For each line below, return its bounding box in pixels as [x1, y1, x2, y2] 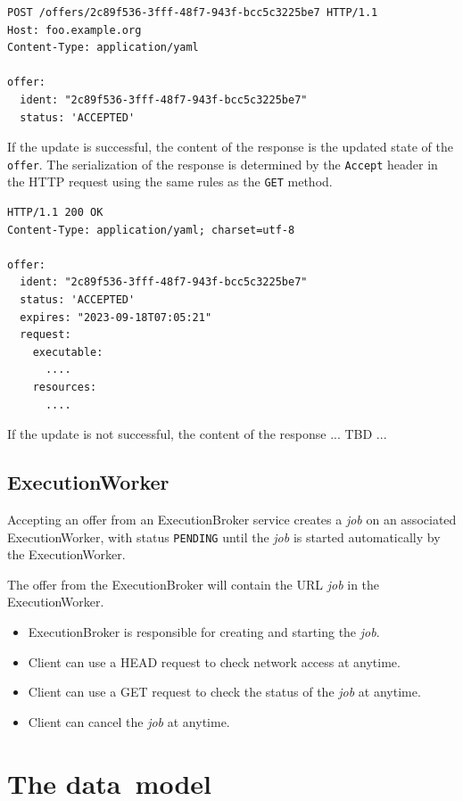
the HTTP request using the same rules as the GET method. [7, 172, 333, 191]
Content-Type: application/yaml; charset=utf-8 [7, 223, 295, 236]
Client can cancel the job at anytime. [28, 712, 230, 731]
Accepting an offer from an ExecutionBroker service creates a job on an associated [7, 509, 457, 528]
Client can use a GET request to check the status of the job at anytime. [28, 682, 421, 701]
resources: [32, 381, 97, 393]
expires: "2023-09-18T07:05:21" [20, 310, 212, 324]
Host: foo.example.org [7, 23, 142, 37]
